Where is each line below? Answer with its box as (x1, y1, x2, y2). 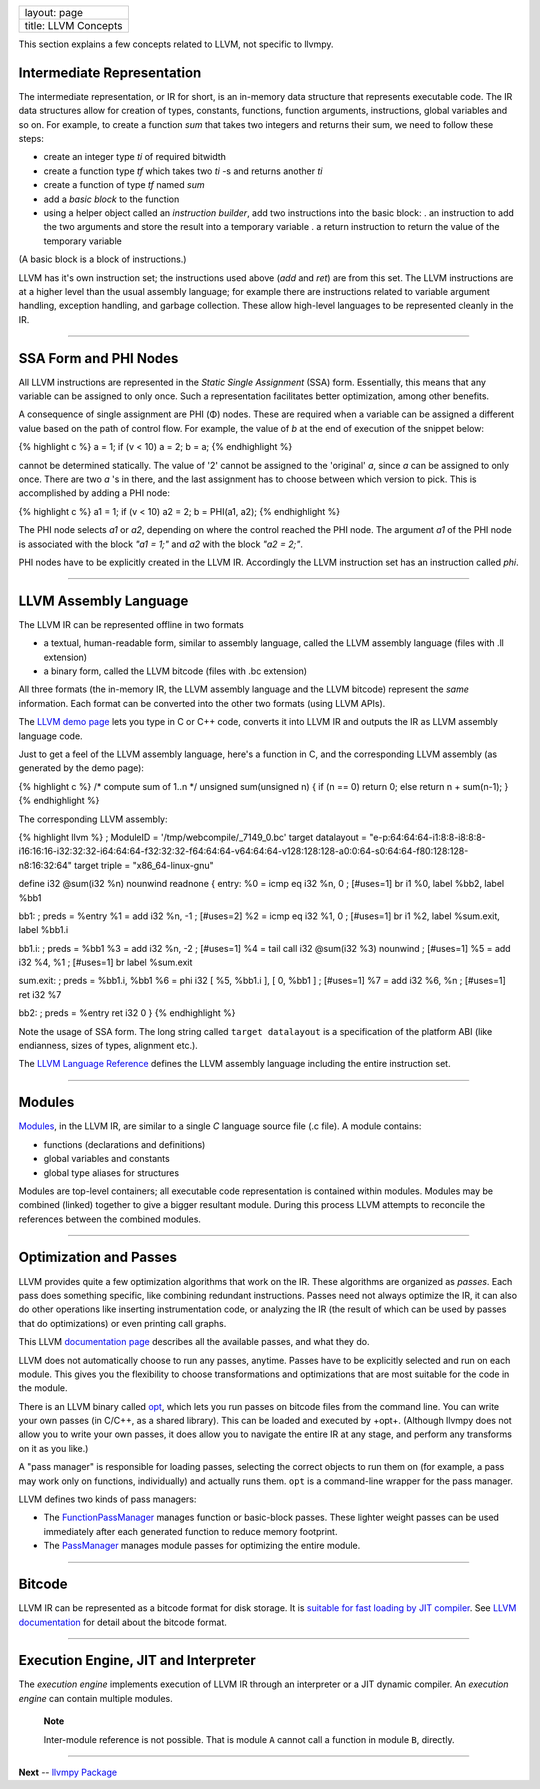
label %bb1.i (18, 924, 69, 936)
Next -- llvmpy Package (18, 1766, 118, 1778)
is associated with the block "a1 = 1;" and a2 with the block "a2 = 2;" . (18, 538, 304, 550)
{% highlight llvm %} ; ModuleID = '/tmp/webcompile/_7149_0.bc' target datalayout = (18, 831, 368, 843)
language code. (18, 730, 84, 742)
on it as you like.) (18, 1442, 89, 1454)
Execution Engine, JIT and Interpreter (18, 1652, 257, 1669)
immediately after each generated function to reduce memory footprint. (43, 1525, 338, 1537)
